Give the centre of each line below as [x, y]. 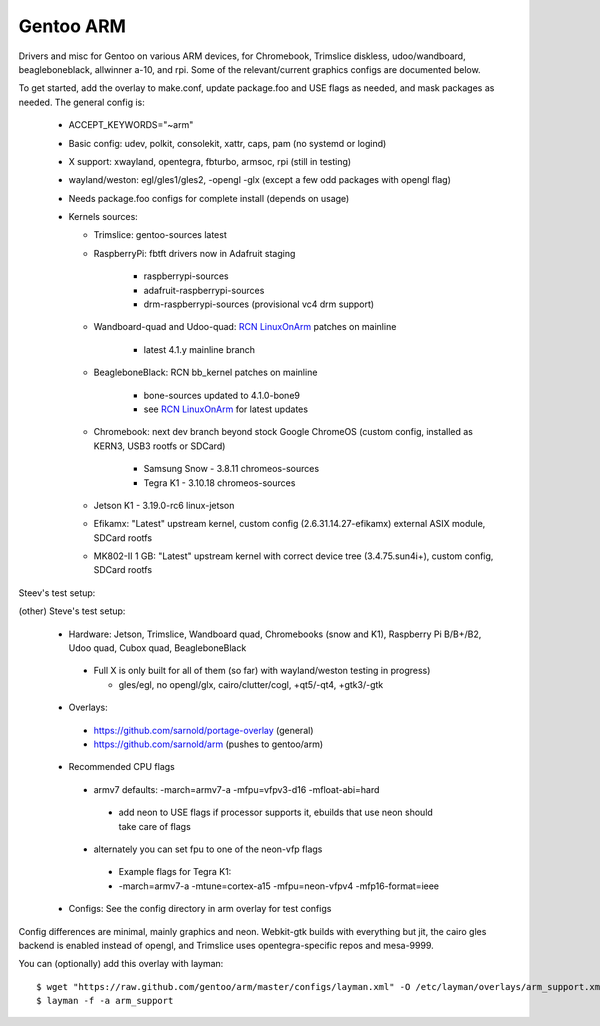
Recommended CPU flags [121, 767]
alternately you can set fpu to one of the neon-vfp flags [208, 849]
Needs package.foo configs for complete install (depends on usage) [209, 198]
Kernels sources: [103, 217]
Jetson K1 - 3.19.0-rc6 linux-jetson [164, 505]
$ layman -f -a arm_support [105, 1001]
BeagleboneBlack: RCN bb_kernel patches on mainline [205, 372]
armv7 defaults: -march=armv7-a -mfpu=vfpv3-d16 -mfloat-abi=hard [236, 789]
